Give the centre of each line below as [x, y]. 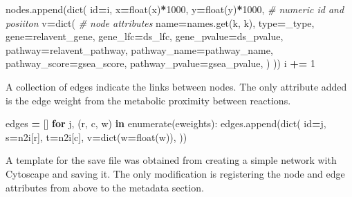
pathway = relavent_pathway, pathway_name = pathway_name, [139, 49]
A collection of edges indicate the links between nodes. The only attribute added [176, 86]
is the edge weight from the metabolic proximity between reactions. [148, 100]
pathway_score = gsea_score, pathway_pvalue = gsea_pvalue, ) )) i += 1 [160, 63]
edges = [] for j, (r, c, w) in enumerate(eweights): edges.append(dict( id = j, [166, 123]
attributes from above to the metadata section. [105, 187]
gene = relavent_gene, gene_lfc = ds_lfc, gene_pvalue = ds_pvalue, [145, 36]
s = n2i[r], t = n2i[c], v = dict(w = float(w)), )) [96, 137]
